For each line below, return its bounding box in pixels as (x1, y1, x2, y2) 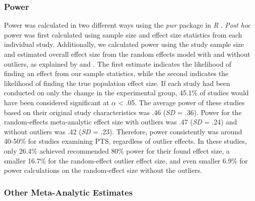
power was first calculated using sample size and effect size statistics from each (4, 29, 242, 40)
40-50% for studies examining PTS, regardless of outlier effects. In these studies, (4, 136, 247, 146)
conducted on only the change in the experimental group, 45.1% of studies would (4, 87, 249, 98)
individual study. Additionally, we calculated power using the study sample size (4, 39, 244, 49)
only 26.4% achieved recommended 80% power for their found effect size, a (4, 145, 230, 156)
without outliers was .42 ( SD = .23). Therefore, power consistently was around (4, 126, 242, 136)
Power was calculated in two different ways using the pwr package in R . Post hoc (4, 20, 251, 30)
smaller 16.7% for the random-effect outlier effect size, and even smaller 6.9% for (4, 155, 248, 165)
